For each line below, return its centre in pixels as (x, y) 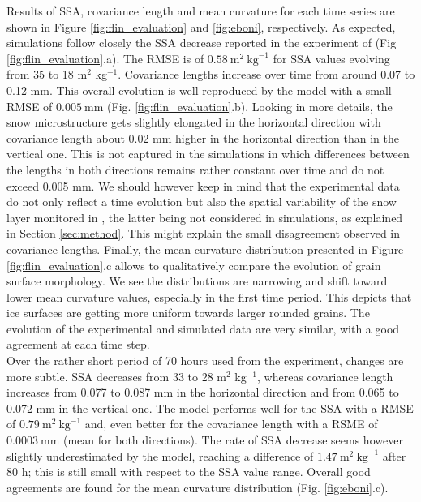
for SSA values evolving (331, 58)
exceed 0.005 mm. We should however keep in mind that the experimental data (203, 185)
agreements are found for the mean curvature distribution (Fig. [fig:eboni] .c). (198, 487)
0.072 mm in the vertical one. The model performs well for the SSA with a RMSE (210, 408)
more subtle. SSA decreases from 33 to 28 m (116, 376)
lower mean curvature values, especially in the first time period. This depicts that (209, 296)
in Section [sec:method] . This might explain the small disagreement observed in (204, 233)
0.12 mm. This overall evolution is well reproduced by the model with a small (199, 90)
